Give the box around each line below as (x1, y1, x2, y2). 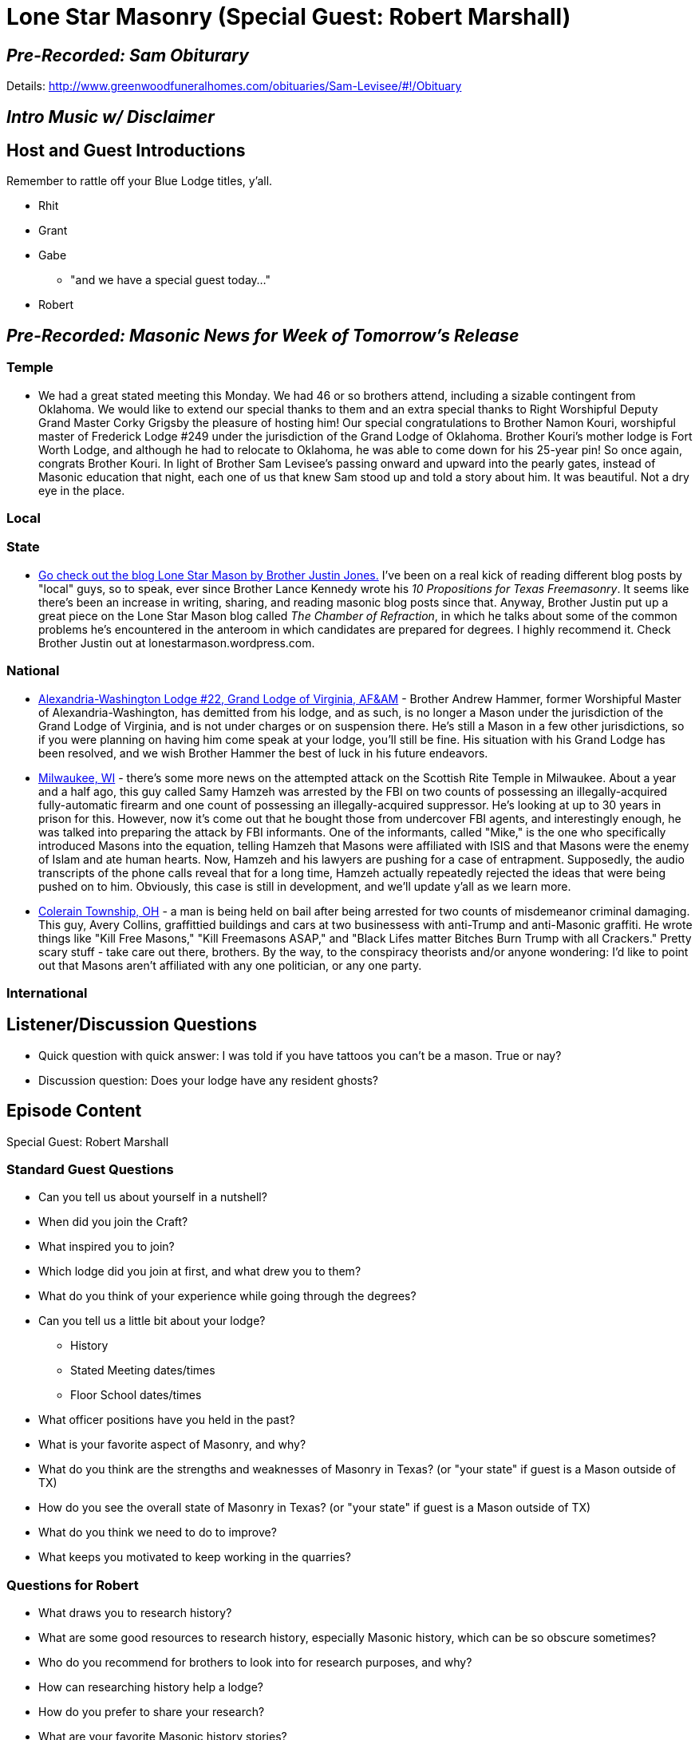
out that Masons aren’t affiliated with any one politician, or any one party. (38, 958, 422, 972)
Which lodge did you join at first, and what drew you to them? (38, 1264, 361, 1279)
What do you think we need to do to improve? (38, 1525, 277, 1540)
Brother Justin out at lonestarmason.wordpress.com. (38, 635, 315, 650)
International (6, 984, 88, 1001)
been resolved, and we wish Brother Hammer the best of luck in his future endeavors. (38, 745, 488, 760)
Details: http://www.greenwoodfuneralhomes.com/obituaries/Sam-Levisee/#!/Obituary (6, 79, 462, 93)
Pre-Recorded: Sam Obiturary (6, 45, 249, 65)
